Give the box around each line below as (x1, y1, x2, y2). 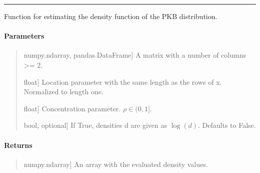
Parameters (4, 31, 44, 41)
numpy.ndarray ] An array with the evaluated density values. (23, 158, 208, 169)
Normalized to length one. (23, 86, 103, 97)
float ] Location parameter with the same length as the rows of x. (23, 76, 222, 87)
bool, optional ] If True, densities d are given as (23, 120, 167, 130)
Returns (4, 139, 32, 150)
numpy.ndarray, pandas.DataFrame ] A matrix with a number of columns (23, 50, 246, 60)
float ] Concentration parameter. (23, 103, 121, 113)
